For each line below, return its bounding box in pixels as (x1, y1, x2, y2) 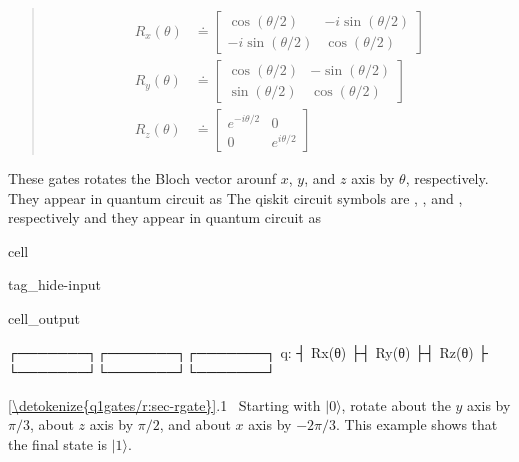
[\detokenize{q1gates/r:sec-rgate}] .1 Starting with (8, 394, 321, 415)
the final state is (8, 434, 107, 455)
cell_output (8, 308, 80, 329)
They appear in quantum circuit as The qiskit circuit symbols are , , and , (8, 187, 463, 208)
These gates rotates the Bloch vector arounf (8, 168, 277, 189)
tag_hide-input (8, 274, 101, 295)
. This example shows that (336, 414, 498, 435)
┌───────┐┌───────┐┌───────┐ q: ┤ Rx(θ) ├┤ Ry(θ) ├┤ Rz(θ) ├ (8, 341, 489, 362)
